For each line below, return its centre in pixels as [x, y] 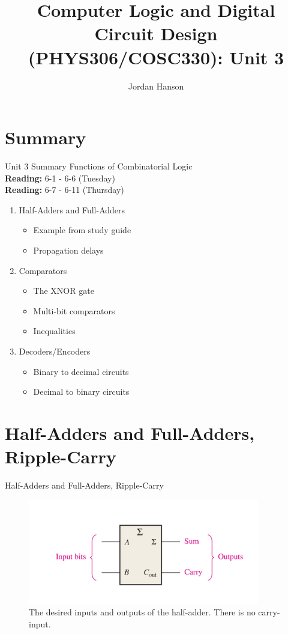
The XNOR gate [64, 291]
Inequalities [54, 331]
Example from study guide [82, 230]
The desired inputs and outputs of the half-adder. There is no [142, 612]
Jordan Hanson [156, 86]
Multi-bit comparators [74, 310]
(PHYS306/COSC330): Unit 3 [156, 57]
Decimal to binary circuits [81, 392]
